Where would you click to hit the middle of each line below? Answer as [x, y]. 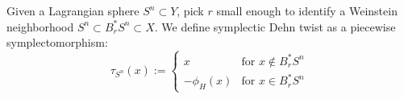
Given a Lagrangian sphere [73, 10]
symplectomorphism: [57, 42]
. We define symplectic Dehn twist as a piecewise [275, 26]
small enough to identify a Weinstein [307, 10]
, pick [190, 10]
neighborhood [40, 26]
